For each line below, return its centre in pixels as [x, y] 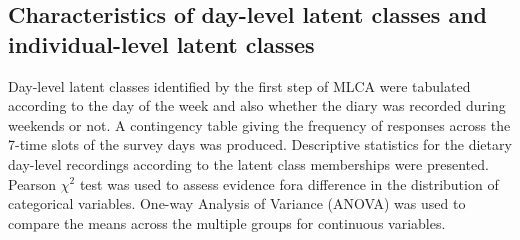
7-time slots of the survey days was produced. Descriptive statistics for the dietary [260, 144]
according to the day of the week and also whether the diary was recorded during [257, 105]
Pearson [32, 183]
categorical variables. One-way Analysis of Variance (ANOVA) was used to [237, 203]
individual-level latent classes [161, 43]
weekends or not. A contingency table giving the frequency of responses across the [259, 124]
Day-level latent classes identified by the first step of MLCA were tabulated [239, 85]
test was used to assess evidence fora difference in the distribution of [289, 183]
